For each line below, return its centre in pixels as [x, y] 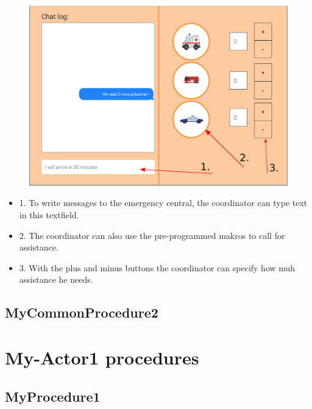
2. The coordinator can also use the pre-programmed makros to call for [152, 235]
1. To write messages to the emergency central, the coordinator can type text [163, 203]
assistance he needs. [56, 279]
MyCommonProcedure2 [82, 312]
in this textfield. [49, 215]
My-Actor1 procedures [102, 357]
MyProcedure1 [53, 396]
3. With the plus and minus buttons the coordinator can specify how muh [157, 267]
